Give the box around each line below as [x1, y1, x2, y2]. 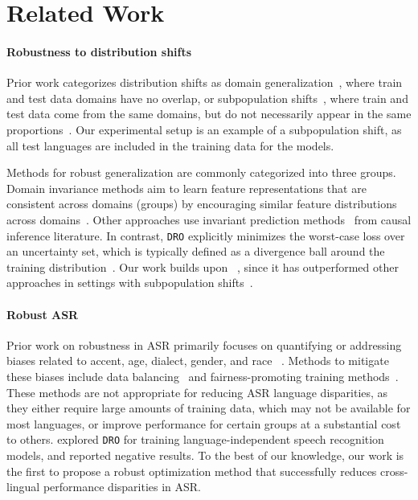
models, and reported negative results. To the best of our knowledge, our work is [6, 446, 404, 463]
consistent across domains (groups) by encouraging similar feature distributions [6, 195, 397, 212]
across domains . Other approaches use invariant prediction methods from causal [6, 211, 412, 227]
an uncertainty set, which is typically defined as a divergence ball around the [6, 243, 385, 260]
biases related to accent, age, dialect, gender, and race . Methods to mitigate [6, 352, 389, 369]
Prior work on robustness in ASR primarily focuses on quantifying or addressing [6, 336, 402, 353]
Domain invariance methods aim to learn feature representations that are [6, 179, 367, 196]
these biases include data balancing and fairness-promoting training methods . [6, 367, 399, 384]
